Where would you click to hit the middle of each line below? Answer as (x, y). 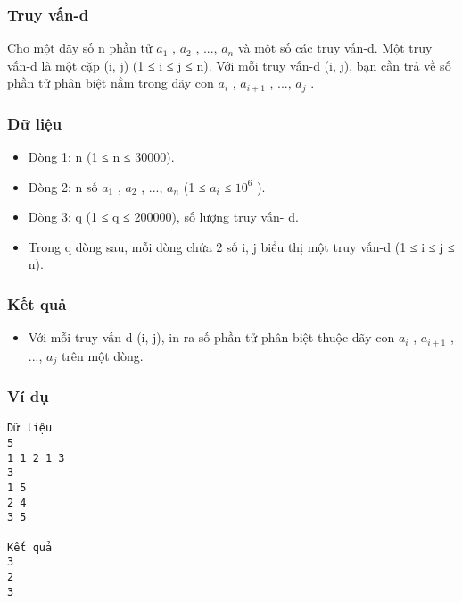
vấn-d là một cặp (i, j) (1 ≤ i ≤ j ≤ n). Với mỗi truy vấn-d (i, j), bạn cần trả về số (229, 65)
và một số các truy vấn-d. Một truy (335, 48)
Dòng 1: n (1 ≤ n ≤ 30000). (101, 157)
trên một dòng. (102, 355)
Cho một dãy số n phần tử (80, 48)
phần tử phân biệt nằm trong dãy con (111, 83)
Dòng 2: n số (63, 186)
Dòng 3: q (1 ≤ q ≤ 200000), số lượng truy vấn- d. (163, 217)
